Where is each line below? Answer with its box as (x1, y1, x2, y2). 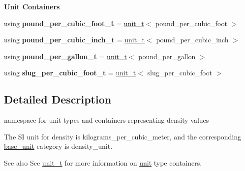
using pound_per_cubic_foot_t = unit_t (4, 18, 144, 28)
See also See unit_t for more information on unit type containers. (4, 157, 202, 168)
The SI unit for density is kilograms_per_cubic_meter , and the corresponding (4, 131, 242, 141)
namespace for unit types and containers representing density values (4, 115, 209, 125)
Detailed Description (4, 92, 112, 107)
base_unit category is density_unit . (4, 141, 113, 151)
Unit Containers (4, 1, 60, 11)
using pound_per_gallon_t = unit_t (4, 51, 127, 61)
